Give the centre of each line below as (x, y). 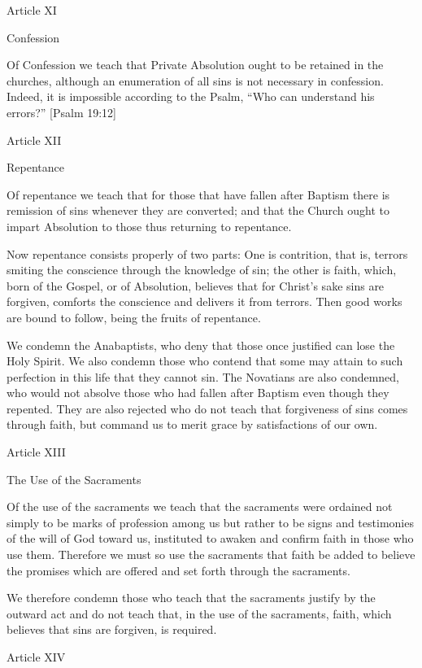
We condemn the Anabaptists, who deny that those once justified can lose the (201, 345)
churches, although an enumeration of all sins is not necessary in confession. (195, 80)
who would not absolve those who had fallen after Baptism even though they (198, 393)
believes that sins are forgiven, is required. (112, 629)
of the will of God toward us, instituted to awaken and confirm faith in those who (210, 538)
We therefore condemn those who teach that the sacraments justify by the (191, 598)
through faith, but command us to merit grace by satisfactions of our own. (192, 424)
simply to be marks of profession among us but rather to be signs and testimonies (210, 522)
